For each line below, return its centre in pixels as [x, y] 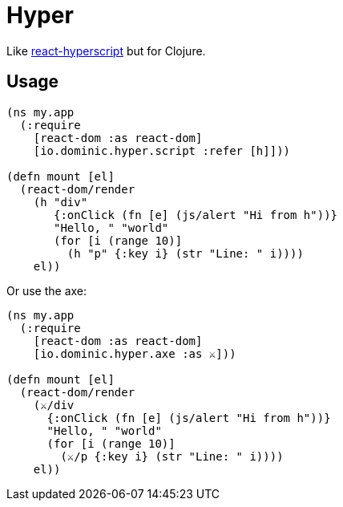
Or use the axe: [47, 290]
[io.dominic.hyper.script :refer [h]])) [162, 150]
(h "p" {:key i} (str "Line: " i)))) [185, 253]
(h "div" [61, 202]
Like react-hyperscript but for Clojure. [106, 51]
